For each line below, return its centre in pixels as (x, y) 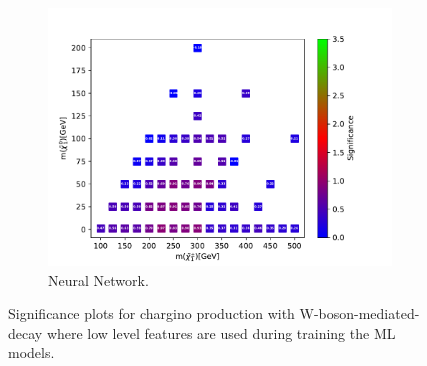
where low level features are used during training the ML (221, 332)
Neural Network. (98, 279)
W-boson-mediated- (359, 313)
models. (31, 352)
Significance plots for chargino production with (151, 313)
